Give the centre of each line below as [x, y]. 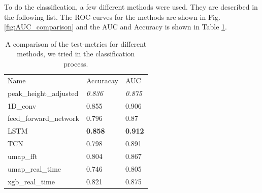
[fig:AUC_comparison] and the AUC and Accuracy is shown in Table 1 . [116, 27]
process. [76, 63]
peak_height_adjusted [43, 93]
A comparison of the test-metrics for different [76, 43]
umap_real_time [35, 168]
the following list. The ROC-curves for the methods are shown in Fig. [112, 17]
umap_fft [23, 156]
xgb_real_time [31, 181]
